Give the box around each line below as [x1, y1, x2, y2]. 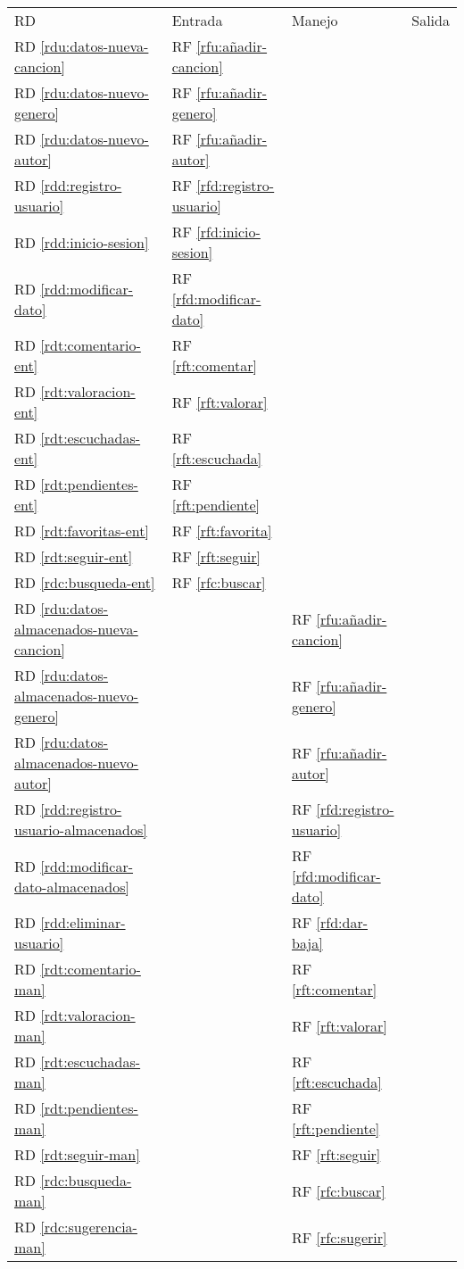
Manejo [291, 10, 338, 30]
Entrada [171, 10, 223, 30]
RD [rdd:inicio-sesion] [14, 231, 149, 253]
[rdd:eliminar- [40, 912, 126, 933]
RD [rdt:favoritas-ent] [14, 520, 149, 541]
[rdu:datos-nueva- [40, 36, 149, 56]
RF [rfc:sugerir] [291, 1226, 387, 1248]
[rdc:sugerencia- [40, 1216, 137, 1237]
